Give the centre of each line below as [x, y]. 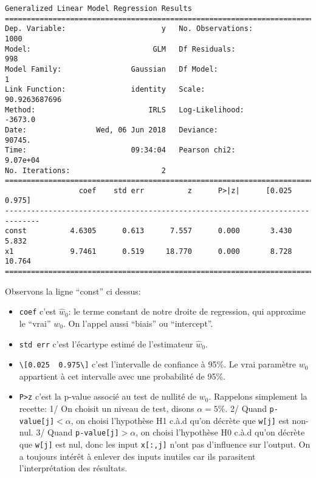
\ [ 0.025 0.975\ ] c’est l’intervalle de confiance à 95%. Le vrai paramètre [158, 364]
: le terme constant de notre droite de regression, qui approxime [187, 311]
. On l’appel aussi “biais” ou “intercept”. [138, 323]
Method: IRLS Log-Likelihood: [125, 110]
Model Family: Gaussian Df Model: [112, 69]
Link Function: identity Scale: [105, 90]
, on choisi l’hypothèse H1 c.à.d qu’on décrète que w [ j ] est [180, 420]
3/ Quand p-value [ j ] [77, 432]
